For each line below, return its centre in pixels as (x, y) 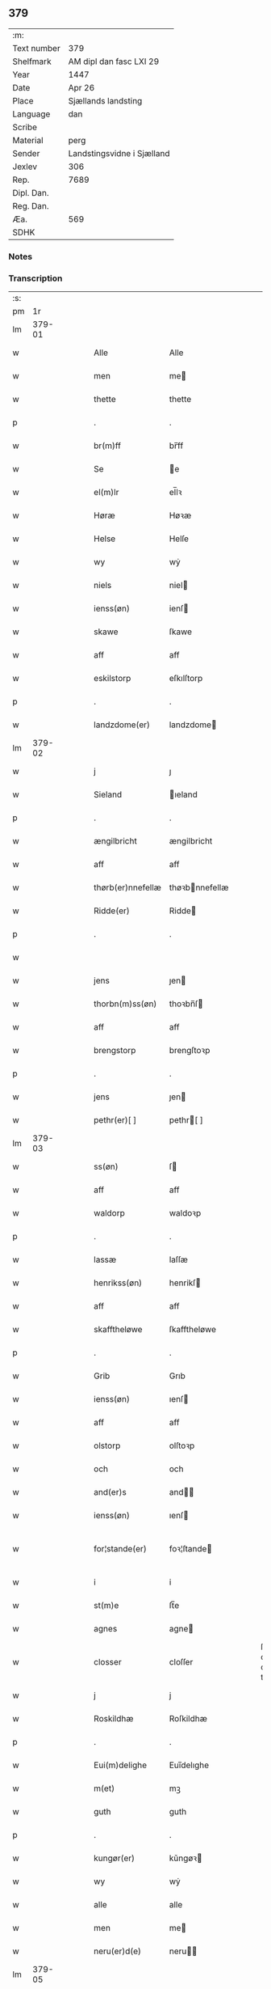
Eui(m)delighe (121, 1765)
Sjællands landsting (105, 100)
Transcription (35, 278)
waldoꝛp (185, 1213)
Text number (36, 48)
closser (108, 1662)
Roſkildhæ (188, 1719)
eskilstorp (113, 679)
